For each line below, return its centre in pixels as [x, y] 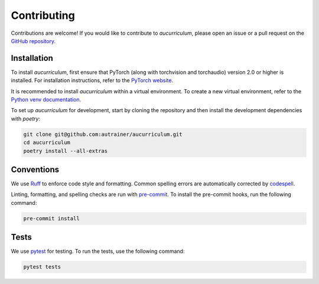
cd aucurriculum [47, 143]
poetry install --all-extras [66, 151]
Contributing [43, 15]
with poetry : [26, 119]
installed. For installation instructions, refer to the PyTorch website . [92, 80]
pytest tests [42, 267]
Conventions [35, 169]
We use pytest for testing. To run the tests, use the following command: [98, 252]
